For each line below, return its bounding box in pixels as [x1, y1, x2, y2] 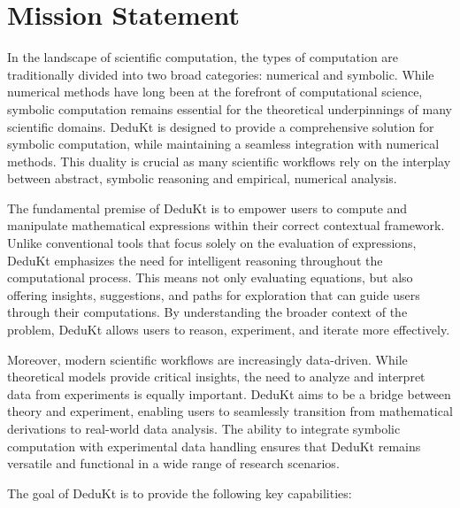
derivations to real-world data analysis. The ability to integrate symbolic [7, 419, 401, 437]
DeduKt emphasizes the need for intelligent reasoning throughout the [7, 250, 383, 269]
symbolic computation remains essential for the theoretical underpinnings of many [7, 99, 453, 118]
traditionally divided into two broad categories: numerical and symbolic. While [7, 65, 434, 83]
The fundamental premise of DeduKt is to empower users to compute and [7, 198, 408, 217]
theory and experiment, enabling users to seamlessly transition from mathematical [7, 402, 453, 420]
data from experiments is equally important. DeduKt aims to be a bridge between [7, 384, 451, 403]
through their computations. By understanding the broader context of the [7, 303, 408, 321]
